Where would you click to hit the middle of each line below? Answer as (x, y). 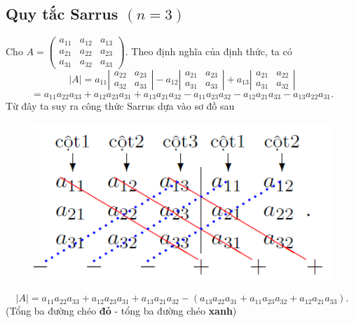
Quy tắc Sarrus (62, 14)
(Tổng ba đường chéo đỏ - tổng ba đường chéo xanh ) (121, 311)
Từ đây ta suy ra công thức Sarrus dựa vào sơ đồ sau (120, 106)
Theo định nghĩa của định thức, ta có (212, 51)
